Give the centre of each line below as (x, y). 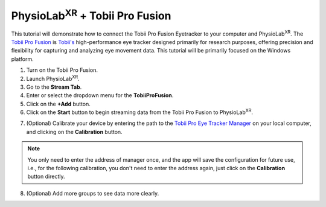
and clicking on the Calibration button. (75, 132)
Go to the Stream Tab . (54, 87)
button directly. (46, 177)
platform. (23, 59)
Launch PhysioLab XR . (53, 78)
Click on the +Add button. (58, 104)
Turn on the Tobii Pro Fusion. (62, 70)
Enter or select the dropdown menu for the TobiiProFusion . (100, 95)
